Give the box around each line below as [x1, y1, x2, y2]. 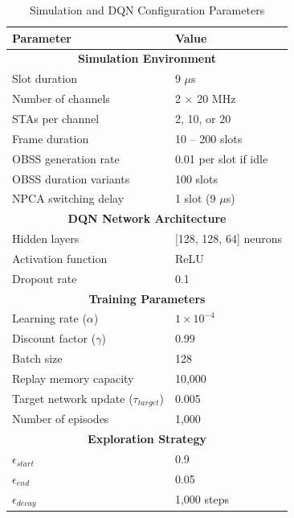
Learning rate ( [12, 310, 87, 327]
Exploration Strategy [88, 430, 206, 447]
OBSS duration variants [12, 170, 130, 187]
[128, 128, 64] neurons [174, 230, 283, 247]
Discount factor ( [12, 330, 96, 347]
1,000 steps [174, 491, 229, 508]
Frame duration [12, 129, 89, 146]
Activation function [12, 249, 108, 266]
